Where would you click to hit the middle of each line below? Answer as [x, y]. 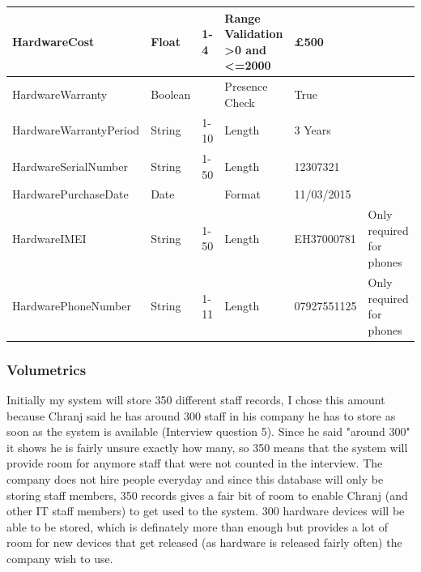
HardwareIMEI [49, 238]
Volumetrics [47, 369]
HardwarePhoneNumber [72, 306]
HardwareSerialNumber [70, 166]
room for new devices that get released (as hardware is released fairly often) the [204, 542]
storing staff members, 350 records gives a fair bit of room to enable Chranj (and [207, 495]
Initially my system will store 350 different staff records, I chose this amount [196, 399]
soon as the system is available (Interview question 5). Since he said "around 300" [208, 431]
